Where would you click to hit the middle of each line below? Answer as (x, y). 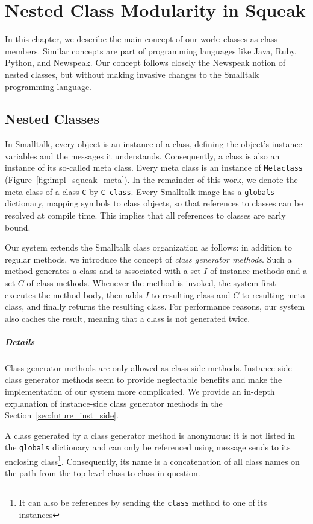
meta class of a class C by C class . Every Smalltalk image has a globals (140, 191)
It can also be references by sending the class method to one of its (143, 502)
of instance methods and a (259, 271)
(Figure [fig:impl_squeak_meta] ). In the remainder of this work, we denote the (151, 180)
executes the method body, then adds (74, 294)
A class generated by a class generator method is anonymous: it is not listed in (150, 435)
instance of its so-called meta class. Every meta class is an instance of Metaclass (154, 168)
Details (20, 341)
